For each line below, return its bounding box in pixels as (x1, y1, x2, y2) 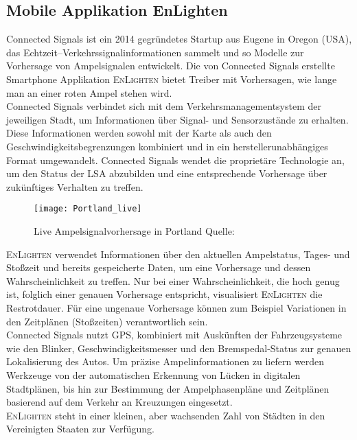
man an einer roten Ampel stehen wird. (6, 85, 172, 100)
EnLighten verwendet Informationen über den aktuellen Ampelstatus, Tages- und (6, 246, 350, 261)
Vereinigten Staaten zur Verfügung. (6, 421, 154, 436)
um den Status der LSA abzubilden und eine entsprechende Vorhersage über (6, 166, 327, 181)
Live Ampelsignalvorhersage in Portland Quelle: (34, 223, 235, 238)
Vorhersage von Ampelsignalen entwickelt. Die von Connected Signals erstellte (6, 58, 335, 73)
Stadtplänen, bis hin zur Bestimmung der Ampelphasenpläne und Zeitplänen (6, 381, 330, 395)
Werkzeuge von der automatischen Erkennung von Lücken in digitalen (6, 367, 301, 382)
